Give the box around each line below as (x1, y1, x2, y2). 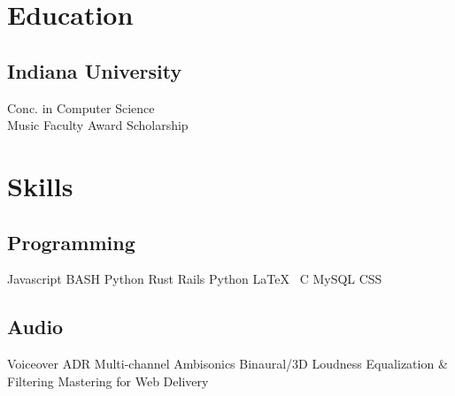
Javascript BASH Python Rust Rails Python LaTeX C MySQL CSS (7, 270, 382, 288)
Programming (7, 228, 135, 255)
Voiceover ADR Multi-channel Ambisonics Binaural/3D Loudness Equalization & (7, 354, 448, 373)
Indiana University (7, 57, 182, 84)
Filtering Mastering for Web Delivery (7, 371, 209, 390)
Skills (7, 167, 73, 203)
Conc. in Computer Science (7, 98, 155, 117)
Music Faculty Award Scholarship (7, 116, 189, 134)
